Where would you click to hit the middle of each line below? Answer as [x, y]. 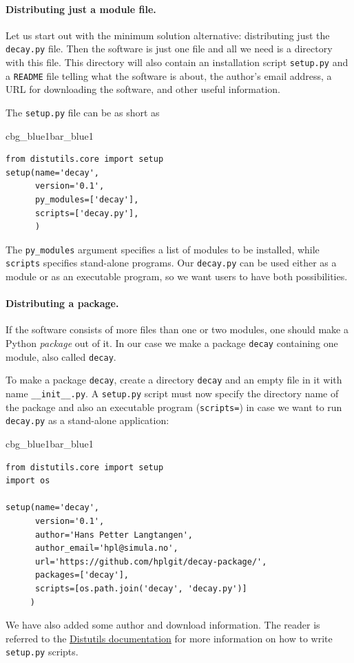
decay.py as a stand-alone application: [87, 420]
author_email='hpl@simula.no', [106, 548]
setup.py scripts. [42, 652]
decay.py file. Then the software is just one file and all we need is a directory [169, 49]
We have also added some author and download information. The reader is [163, 625]
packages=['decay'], [82, 575]
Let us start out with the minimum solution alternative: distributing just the [168, 35]
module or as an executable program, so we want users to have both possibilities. [177, 276]
